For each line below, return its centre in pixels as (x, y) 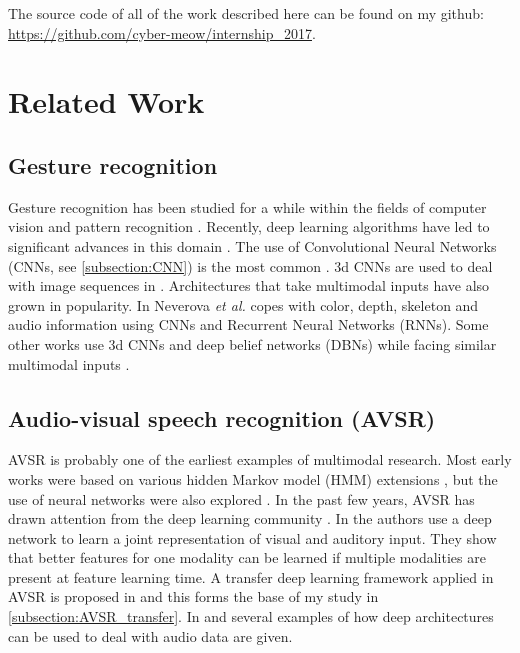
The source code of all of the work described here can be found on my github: (246, 13)
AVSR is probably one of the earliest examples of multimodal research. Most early (260, 459)
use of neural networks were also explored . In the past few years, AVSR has (241, 498)
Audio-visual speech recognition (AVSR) (222, 417)
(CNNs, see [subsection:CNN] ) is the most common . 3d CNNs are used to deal (250, 265)
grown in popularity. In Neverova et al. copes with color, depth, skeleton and (243, 304)
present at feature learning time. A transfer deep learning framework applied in (251, 576)
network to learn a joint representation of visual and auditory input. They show (252, 537)
